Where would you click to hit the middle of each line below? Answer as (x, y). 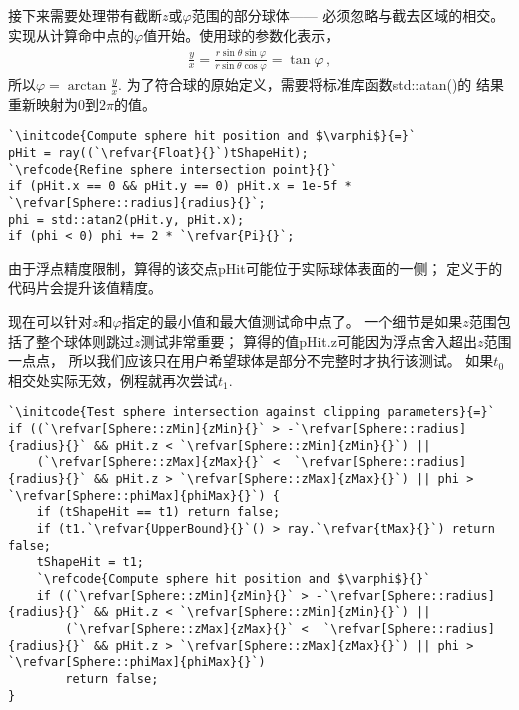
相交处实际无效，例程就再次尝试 (113, 379)
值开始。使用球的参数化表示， (241, 34)
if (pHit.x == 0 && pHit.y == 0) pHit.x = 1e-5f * (180, 186)
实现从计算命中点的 (71, 34)
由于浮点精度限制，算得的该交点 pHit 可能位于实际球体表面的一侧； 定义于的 (255, 267)
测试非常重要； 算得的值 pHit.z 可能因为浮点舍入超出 (308, 340)
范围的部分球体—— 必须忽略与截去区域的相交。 (348, 15)
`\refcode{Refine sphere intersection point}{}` (173, 169)
